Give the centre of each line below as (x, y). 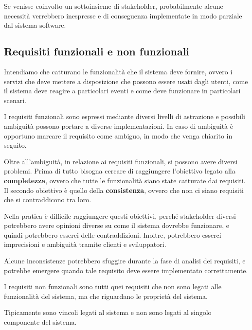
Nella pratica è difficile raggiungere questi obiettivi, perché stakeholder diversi (120, 216)
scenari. (15, 100)
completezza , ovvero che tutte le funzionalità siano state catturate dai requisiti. (125, 180)
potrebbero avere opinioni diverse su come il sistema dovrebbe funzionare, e (117, 225)
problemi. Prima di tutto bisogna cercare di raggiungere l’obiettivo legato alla (120, 171)
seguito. (15, 145)
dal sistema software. (35, 25)
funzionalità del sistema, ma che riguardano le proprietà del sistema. (106, 296)
